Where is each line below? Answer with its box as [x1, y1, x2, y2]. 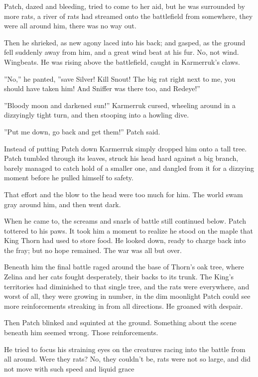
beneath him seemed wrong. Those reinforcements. [4, 327, 158, 338]
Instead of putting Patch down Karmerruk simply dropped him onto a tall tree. [4, 143, 247, 153]
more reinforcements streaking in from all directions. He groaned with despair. [4, 300, 243, 311]
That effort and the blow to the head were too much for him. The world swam [4, 189, 243, 199]
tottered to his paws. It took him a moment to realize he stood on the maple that [4, 225, 253, 236]
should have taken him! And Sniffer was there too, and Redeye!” [4, 83, 200, 94]
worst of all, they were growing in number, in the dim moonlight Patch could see [4, 291, 251, 301]
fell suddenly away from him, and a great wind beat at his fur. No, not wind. [4, 47, 239, 57]
